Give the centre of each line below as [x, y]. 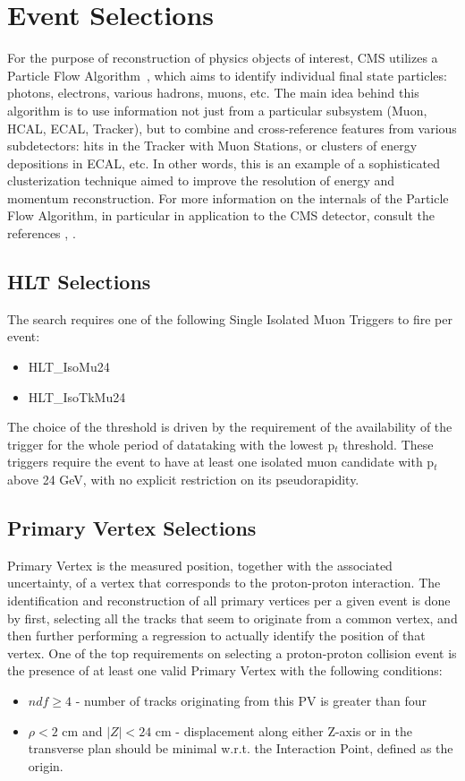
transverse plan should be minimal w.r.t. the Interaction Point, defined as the [241, 748]
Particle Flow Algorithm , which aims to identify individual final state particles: [227, 75]
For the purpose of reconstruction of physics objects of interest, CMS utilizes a [223, 58]
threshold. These [388, 444]
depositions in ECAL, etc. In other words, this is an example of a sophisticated [224, 163]
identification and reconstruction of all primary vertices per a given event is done [229, 600]
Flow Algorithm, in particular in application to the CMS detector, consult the [221, 215]
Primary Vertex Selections [132, 528]
